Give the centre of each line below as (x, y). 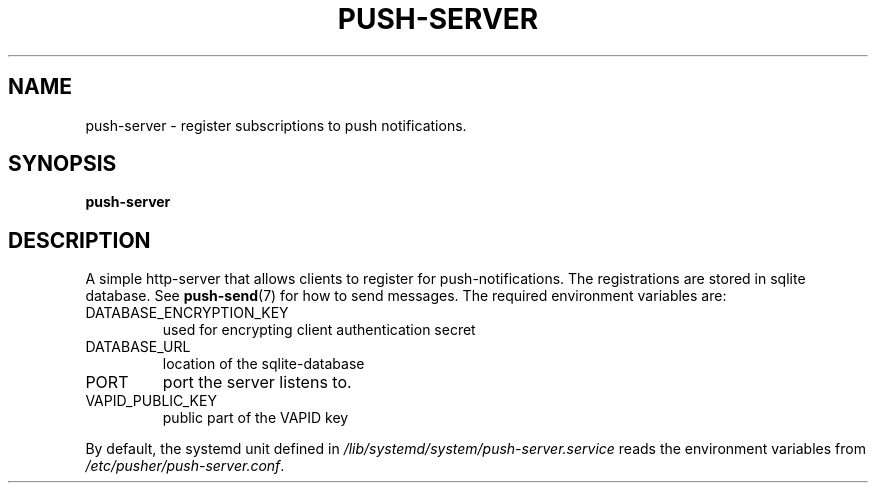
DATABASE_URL (138, 347)
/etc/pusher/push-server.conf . (185, 466)
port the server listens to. (257, 382)
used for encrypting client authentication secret (319, 330)
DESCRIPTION (79, 240)
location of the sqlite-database (263, 364)
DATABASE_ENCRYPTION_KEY (187, 313)
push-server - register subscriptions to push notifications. (276, 125)
